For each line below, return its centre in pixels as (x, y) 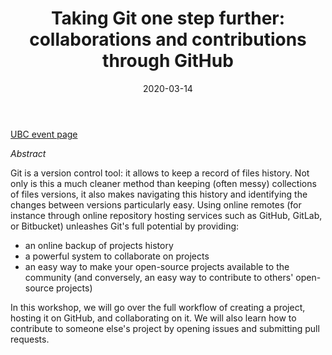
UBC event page (44, 134)
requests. (30, 339)
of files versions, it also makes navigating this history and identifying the (159, 194)
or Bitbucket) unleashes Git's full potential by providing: (125, 226)
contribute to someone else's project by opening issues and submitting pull (165, 328)
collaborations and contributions (168, 39)
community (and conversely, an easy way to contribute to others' (159, 277)
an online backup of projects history (99, 245)
